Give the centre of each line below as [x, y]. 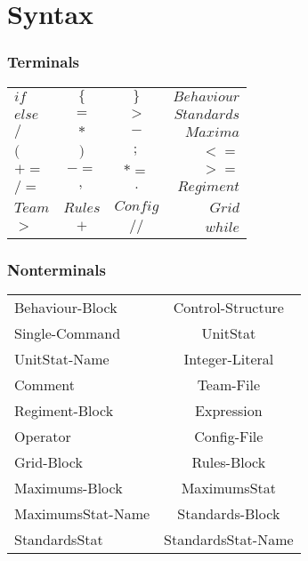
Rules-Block [229, 461]
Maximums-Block [69, 487]
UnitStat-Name [62, 358]
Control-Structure [228, 307]
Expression [229, 410]
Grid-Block [49, 461]
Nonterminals [57, 269]
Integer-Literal [229, 358]
